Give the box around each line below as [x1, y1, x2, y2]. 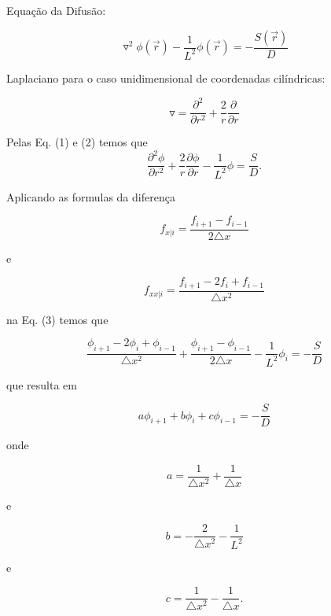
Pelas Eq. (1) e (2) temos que [6, 134, 148, 150]
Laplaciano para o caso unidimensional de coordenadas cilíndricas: [6, 69, 325, 86]
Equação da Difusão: [6, 2, 106, 18]
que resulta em [6, 376, 77, 393]
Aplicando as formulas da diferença [6, 188, 175, 205]
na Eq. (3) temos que [6, 311, 108, 327]
